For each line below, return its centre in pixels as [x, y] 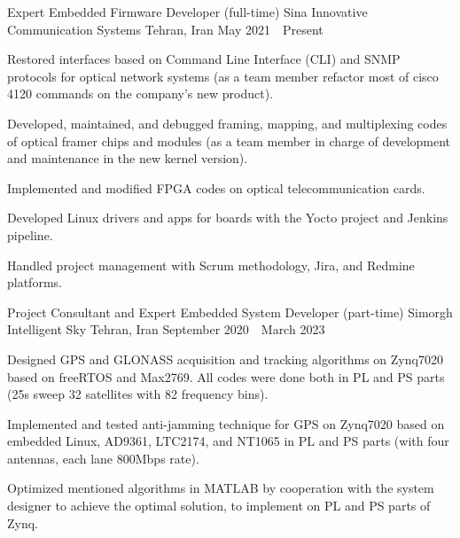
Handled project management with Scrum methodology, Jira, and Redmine [211, 265]
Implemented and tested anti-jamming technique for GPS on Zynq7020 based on [226, 423]
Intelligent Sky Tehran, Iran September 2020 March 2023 [166, 329]
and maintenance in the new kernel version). [128, 158]
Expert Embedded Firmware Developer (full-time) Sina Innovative [187, 12]
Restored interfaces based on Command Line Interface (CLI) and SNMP [204, 59]
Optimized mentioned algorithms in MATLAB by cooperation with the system [221, 488]
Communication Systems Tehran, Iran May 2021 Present [165, 29]
